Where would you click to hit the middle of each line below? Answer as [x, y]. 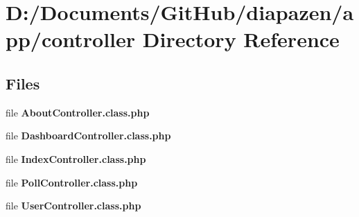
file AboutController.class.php [78, 112]
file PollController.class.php [72, 182]
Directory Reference [241, 39]
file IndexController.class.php [76, 158]
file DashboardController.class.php [88, 136]
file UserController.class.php [73, 206]
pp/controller [71, 39]
